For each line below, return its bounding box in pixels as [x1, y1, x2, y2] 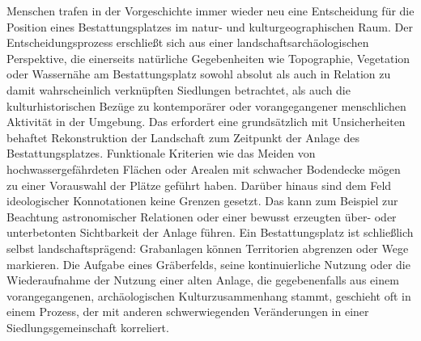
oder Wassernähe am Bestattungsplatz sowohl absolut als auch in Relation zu [6, 65, 391, 82]
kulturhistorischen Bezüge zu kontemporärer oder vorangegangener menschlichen [6, 97, 406, 114]
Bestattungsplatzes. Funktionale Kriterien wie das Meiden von [6, 145, 316, 162]
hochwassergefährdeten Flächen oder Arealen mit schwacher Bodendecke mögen [6, 160, 401, 177]
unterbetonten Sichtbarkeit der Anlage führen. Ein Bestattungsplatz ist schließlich [6, 224, 414, 241]
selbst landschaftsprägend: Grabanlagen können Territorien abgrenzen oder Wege [6, 239, 409, 256]
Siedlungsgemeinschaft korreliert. [6, 318, 169, 335]
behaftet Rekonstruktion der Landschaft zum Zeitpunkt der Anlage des [6, 128, 359, 145]
